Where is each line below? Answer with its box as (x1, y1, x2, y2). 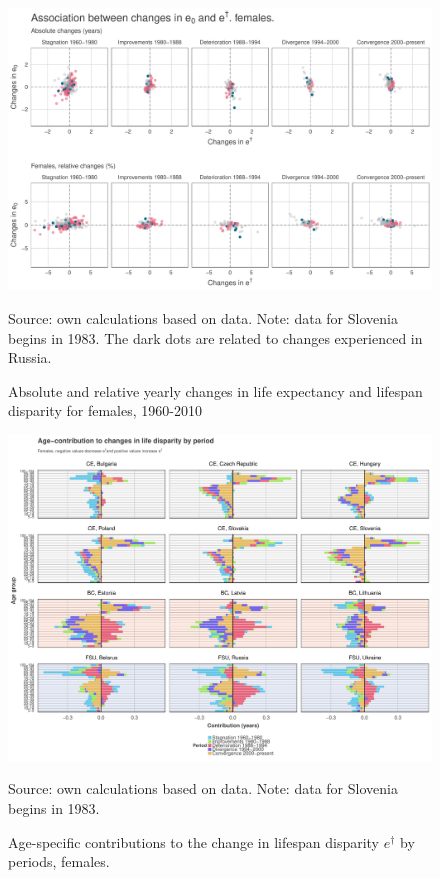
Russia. (8, 347, 52, 368)
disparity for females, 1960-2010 (8, 400, 202, 421)
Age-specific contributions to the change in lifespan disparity (8, 831, 380, 852)
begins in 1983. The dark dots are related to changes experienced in (8, 327, 423, 348)
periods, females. (8, 851, 110, 872)
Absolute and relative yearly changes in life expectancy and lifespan (8, 380, 423, 401)
